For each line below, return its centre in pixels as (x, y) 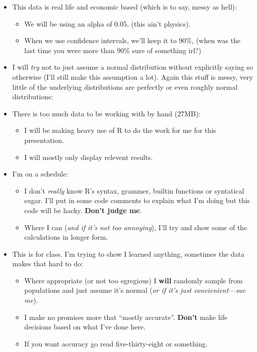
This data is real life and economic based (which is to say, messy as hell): (124, 7)
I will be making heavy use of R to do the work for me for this (120, 130)
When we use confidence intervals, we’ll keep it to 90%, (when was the (132, 40)
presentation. (44, 140)
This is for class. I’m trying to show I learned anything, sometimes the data (128, 253)
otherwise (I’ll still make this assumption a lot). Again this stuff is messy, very (133, 76)
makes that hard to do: (48, 263)
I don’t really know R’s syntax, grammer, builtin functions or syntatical (134, 190)
